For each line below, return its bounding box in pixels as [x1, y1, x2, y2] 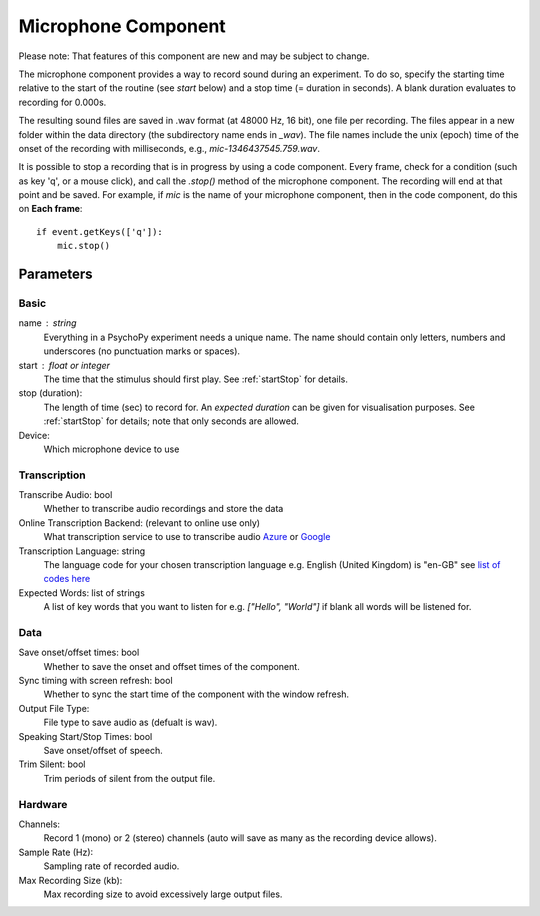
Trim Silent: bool [18, 758, 86, 770]
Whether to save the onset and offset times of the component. [43, 660, 300, 672]
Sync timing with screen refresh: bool [18, 675, 174, 687]
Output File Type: [18, 702, 90, 714]
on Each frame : [18, 203, 83, 215]
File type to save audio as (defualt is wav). [43, 716, 218, 729]
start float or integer [18, 359, 110, 371]
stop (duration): [18, 387, 83, 399]
